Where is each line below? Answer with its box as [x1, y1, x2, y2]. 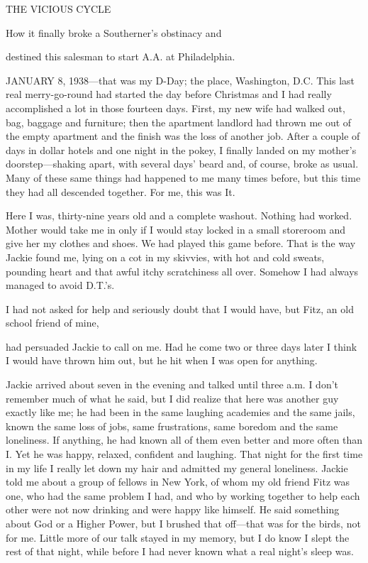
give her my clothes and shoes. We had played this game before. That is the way [6, 236, 356, 251]
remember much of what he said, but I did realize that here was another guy [6, 390, 339, 405]
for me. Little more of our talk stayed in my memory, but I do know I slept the [6, 530, 350, 545]
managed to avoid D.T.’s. [6, 278, 115, 293]
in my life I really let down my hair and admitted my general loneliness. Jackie [6, 460, 348, 475]
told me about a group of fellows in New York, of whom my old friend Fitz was [6, 474, 350, 489]
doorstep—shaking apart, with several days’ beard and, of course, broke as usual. [6, 156, 359, 171]
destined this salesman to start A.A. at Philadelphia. [6, 49, 235, 64]
